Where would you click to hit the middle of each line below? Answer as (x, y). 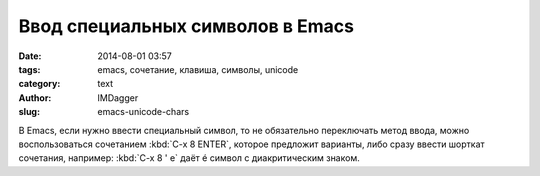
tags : (29, 69)
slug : (29, 112)
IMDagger (118, 97)
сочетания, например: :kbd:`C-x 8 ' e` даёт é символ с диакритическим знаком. (189, 158)
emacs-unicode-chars (143, 112)
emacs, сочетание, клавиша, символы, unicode (198, 69)
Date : (30, 56)
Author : (35, 97)
